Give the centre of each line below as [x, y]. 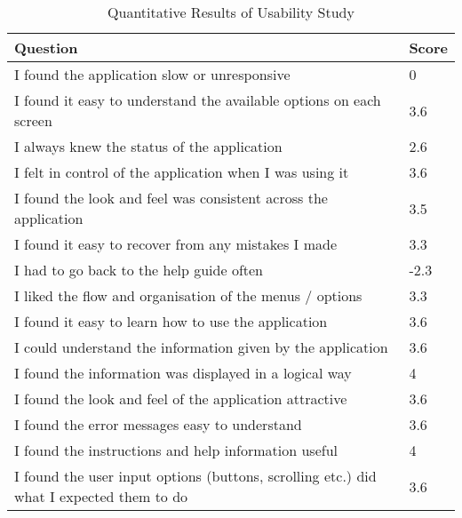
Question [46, 48]
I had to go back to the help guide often [139, 270]
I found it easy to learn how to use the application [171, 321]
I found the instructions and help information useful [176, 450]
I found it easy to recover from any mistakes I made [176, 244]
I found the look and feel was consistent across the [171, 198]
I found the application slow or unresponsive [152, 74]
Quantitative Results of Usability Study [231, 12]
